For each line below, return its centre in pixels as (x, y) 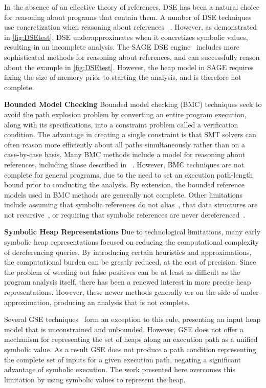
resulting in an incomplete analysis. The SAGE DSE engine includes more (122, 47)
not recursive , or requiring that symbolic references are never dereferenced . (125, 214)
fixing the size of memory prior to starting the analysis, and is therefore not (123, 77)
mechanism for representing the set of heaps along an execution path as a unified (131, 339)
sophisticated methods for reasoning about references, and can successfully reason (132, 57)
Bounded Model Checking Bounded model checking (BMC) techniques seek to (133, 104)
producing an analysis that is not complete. (122, 302)
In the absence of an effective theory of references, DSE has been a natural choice (132, 7)
